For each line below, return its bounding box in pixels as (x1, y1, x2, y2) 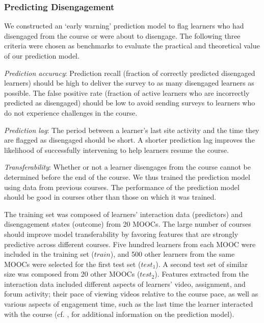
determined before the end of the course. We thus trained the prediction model (4, 171, 250, 182)
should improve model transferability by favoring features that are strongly (4, 228, 239, 239)
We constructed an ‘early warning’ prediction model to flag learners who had (4, 20, 244, 31)
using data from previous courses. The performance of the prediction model (4, 181, 240, 192)
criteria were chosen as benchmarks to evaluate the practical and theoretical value (4, 40, 260, 51)
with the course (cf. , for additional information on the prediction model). (4, 308, 234, 319)
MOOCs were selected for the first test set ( (4, 258, 141, 269)
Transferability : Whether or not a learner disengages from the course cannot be (4, 162, 251, 172)
